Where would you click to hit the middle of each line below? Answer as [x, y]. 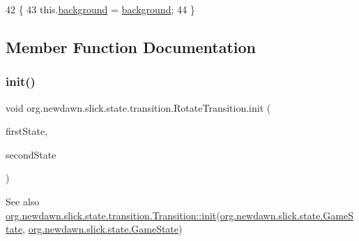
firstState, [27, 131]
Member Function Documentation [131, 46]
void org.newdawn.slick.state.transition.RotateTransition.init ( [138, 107]
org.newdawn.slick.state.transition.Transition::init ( [113, 215]
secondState [31, 154]
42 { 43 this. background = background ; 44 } [100, 9]
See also [23, 201]
